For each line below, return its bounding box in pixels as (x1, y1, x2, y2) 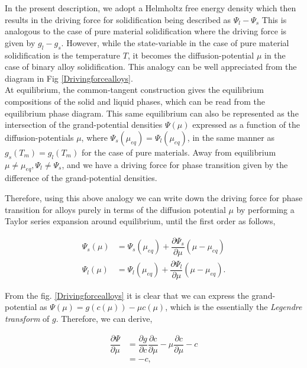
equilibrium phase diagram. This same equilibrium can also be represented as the (5, 106, 299, 119)
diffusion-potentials (5, 131, 74, 143)
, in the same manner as (187, 131, 274, 143)
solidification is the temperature (5, 49, 121, 61)
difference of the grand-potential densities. (5, 172, 157, 184)
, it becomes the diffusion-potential (127, 49, 254, 61)
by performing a (236, 203, 295, 215)
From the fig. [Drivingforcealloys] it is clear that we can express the (5, 289, 249, 301)
